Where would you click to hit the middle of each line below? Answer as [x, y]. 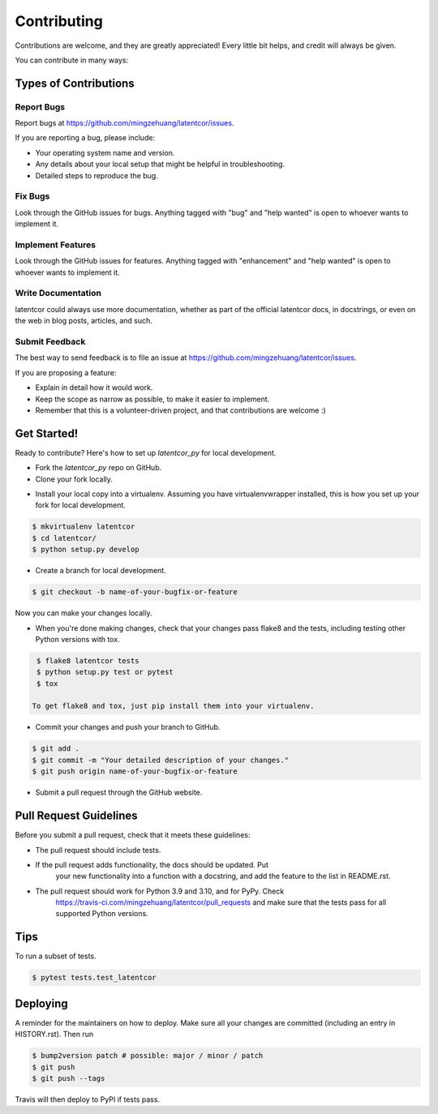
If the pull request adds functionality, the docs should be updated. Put [152, 864]
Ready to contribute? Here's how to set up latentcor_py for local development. [146, 452]
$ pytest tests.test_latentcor [94, 978]
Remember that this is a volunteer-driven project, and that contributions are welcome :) [180, 410]
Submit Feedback [50, 342]
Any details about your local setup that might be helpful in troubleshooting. [160, 164]
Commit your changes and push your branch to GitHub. [128, 727]
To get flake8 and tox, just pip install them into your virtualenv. [173, 706]
